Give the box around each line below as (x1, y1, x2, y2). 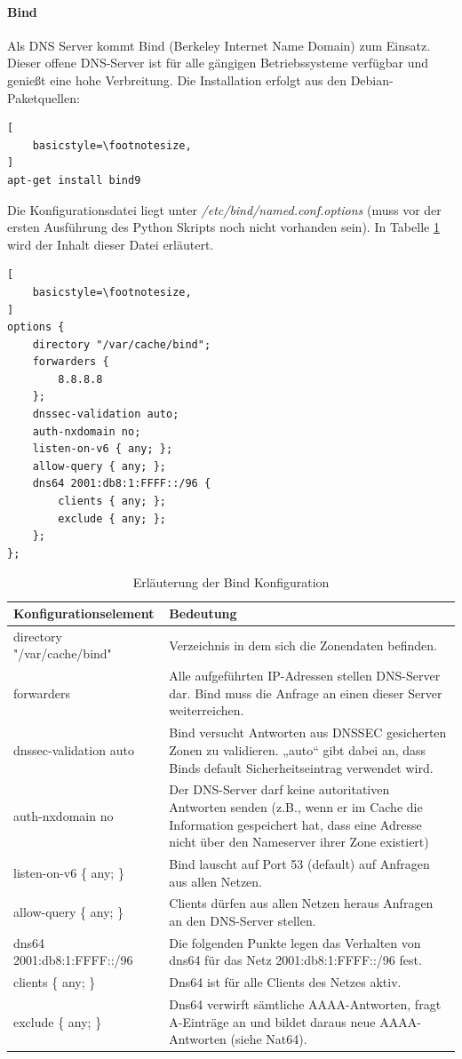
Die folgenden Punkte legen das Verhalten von (169, 933, 421, 952)
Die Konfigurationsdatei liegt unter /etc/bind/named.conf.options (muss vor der (7, 200, 442, 219)
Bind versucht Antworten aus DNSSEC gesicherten (169, 723, 447, 742)
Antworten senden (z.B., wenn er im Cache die (169, 797, 423, 816)
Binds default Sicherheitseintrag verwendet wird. (169, 758, 434, 776)
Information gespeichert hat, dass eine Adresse (169, 815, 422, 833)
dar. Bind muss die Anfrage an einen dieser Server (169, 683, 442, 702)
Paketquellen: (7, 88, 80, 107)
